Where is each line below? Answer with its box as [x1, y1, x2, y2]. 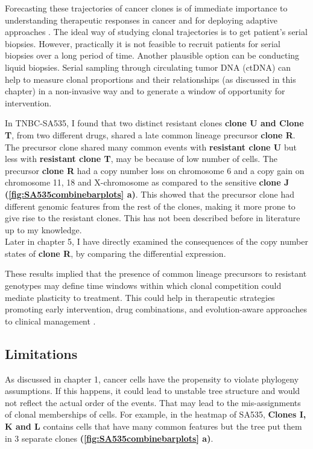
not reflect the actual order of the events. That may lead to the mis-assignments [5, 396, 301, 409]
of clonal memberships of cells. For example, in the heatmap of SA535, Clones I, [5, 408, 306, 421]
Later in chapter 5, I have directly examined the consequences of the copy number [5, 235, 308, 248]
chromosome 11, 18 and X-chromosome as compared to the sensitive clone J [5, 176, 289, 189]
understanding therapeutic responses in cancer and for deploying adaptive [5, 13, 278, 26]
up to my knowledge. [5, 223, 82, 236]
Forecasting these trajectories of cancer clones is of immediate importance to [5, 2, 288, 14]
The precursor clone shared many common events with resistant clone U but [5, 140, 297, 153]
